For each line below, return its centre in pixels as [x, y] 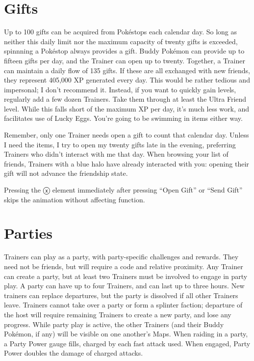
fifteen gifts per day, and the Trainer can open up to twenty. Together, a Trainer [125, 60]
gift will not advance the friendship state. [66, 173]
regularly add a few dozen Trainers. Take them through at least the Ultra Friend [125, 99]
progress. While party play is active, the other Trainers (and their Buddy [114, 324]
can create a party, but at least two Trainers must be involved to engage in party [126, 276]
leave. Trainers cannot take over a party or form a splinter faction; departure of [123, 305]
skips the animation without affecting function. [75, 199]
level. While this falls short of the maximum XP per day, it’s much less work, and [127, 108]
